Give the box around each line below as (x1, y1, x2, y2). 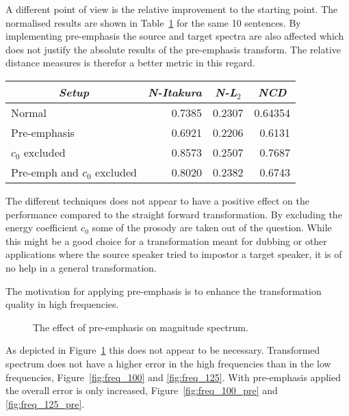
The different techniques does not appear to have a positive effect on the (5, 193, 309, 207)
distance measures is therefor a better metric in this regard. (5, 55, 255, 70)
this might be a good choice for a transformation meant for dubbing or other (5, 233, 327, 248)
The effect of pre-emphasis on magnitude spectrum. (33, 320, 248, 334)
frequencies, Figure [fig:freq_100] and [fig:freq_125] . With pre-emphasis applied (5, 369, 341, 384)
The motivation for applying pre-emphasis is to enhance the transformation (5, 283, 322, 298)
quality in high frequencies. (5, 297, 119, 311)
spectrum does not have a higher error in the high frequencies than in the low (5, 356, 331, 370)
